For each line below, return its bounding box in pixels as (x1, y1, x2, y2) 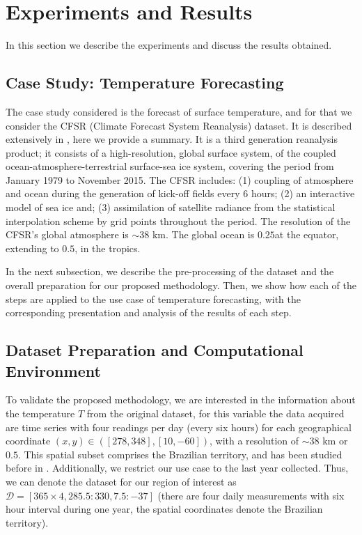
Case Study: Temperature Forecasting (6, 72, 284, 93)
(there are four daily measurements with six (157, 488, 345, 502)
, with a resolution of (209, 433, 299, 448)
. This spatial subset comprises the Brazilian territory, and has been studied (17, 447, 343, 461)
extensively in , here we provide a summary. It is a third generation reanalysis (6, 132, 338, 146)
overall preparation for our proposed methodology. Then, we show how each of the (6, 278, 357, 293)
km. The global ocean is (152, 227, 255, 242)
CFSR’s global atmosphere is (6, 227, 129, 242)
